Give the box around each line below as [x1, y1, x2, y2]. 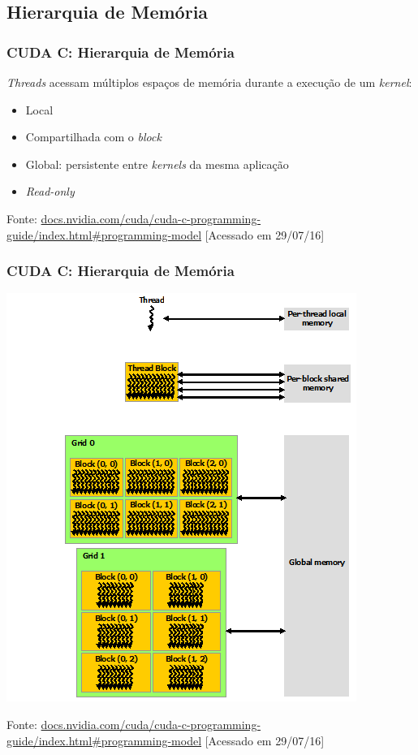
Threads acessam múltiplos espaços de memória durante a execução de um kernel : [6, 74, 412, 90]
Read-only [25, 183, 75, 200]
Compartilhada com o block [25, 128, 162, 145]
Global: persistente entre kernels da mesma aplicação [25, 155, 289, 172]
